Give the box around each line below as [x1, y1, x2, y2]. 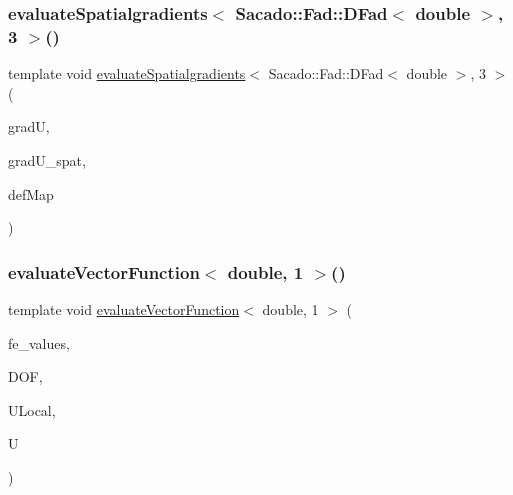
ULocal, [8, 399, 56, 420]
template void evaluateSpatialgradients [8, 63, 246, 84]
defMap [8, 183, 54, 204]
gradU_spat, [8, 149, 86, 170]
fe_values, [8, 332, 70, 353]
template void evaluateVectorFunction [8, 298, 240, 319]
